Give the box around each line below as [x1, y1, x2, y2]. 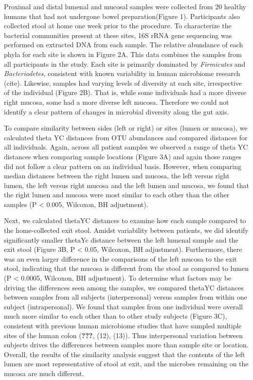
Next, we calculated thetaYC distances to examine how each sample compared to [4, 215, 246, 226]
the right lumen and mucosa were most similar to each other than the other [4, 190, 230, 200]
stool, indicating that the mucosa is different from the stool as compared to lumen [4, 263, 249, 273]
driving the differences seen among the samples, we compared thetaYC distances [4, 282, 244, 292]
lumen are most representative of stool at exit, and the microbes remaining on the [4, 359, 249, 369]
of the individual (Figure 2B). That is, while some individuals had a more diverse [4, 87, 247, 97]
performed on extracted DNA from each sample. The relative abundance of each [4, 39, 243, 50]
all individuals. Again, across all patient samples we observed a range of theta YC [4, 142, 248, 152]
